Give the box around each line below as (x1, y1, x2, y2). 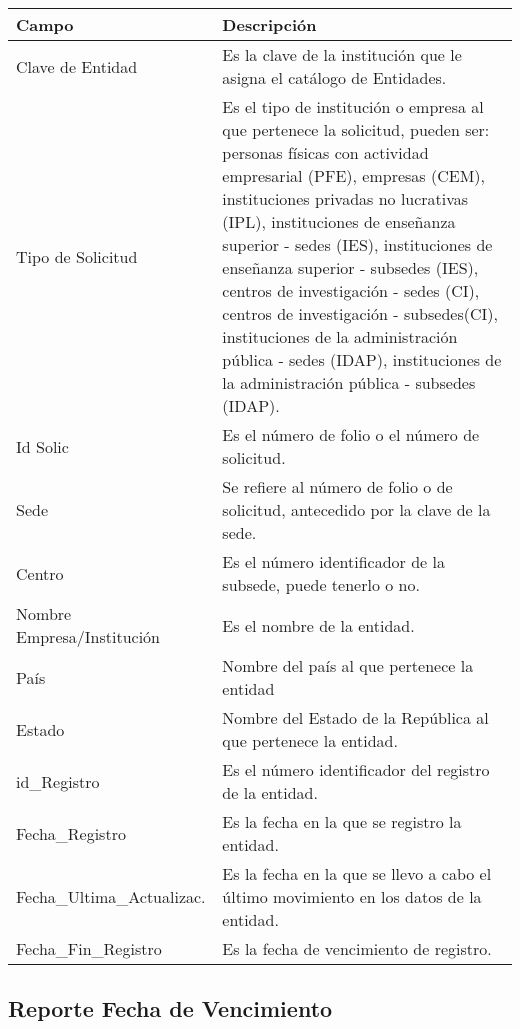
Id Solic (16, 434, 69, 458)
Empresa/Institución (16, 625, 161, 648)
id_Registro (16, 769, 100, 793)
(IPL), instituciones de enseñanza (222, 210, 456, 233)
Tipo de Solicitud (16, 244, 138, 268)
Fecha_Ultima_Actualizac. (16, 885, 206, 908)
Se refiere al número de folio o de (222, 475, 453, 498)
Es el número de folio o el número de (222, 423, 480, 446)
